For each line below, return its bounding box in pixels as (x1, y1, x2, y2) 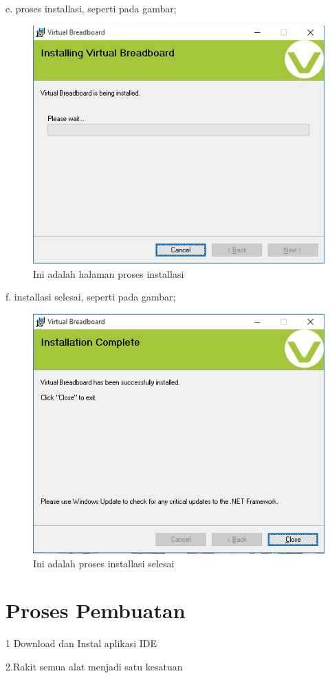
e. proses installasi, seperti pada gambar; (5, 1, 177, 15)
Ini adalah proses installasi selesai (33, 556, 175, 570)
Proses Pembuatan (5, 596, 186, 624)
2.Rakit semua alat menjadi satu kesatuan (5, 659, 183, 674)
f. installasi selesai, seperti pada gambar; (5, 289, 176, 304)
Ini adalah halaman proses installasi (33, 266, 184, 281)
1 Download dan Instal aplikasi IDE (5, 636, 157, 650)
